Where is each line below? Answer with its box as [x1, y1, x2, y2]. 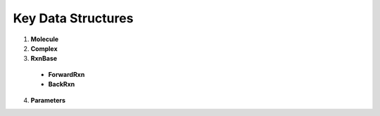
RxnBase [30, 55, 58, 63]
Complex [30, 44, 58, 52]
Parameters [30, 96, 66, 104]
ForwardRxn [48, 70, 85, 78]
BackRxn [48, 80, 75, 89]
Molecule [30, 35, 59, 43]
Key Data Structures [13, 10, 134, 26]
